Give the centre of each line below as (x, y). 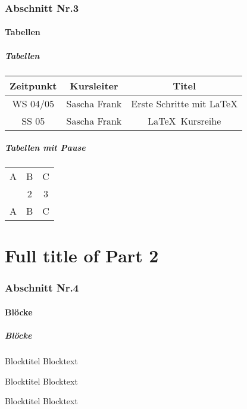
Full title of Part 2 (82, 255)
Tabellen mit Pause (45, 148)
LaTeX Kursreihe (185, 120)
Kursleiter (94, 85)
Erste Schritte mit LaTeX (185, 103)
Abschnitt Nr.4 (42, 288)
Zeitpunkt (33, 85)
